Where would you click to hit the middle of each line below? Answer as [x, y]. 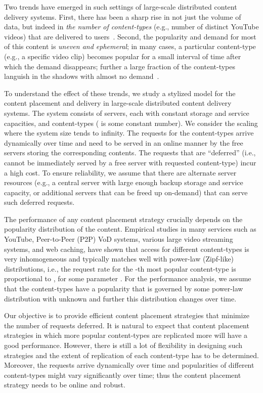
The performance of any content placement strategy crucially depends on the [123, 219]
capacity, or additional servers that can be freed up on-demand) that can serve [126, 192]
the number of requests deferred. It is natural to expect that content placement [127, 325]
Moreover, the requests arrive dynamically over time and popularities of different [129, 365]
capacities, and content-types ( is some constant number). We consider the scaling [131, 123]
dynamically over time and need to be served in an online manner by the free [124, 142]
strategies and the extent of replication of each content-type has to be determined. [131, 355]
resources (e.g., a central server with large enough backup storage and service [124, 182]
